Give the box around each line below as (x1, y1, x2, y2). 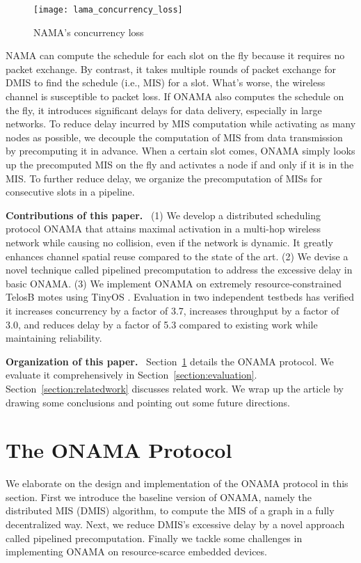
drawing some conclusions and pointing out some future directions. (6, 395, 290, 409)
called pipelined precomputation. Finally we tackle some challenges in (6, 530, 303, 545)
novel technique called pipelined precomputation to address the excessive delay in (6, 262, 353, 277)
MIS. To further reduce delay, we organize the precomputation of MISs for (6, 171, 323, 185)
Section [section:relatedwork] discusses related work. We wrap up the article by (6, 381, 344, 395)
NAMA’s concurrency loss (33, 24, 144, 39)
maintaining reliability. (6, 331, 102, 345)
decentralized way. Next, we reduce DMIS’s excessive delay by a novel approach (6, 517, 345, 531)
